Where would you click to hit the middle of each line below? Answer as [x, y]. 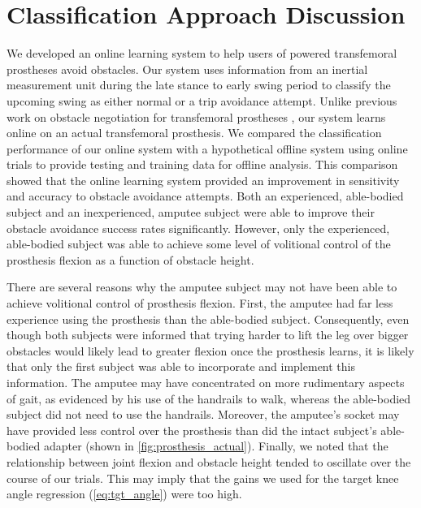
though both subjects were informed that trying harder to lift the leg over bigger [208, 335]
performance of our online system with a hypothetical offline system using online [207, 148]
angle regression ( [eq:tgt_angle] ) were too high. [124, 494]
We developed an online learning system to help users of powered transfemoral [202, 53]
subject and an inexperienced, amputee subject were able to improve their [191, 212]
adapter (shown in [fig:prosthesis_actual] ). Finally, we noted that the [216, 446]
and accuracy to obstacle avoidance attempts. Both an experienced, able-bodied [205, 196]
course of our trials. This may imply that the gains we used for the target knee [203, 478]
